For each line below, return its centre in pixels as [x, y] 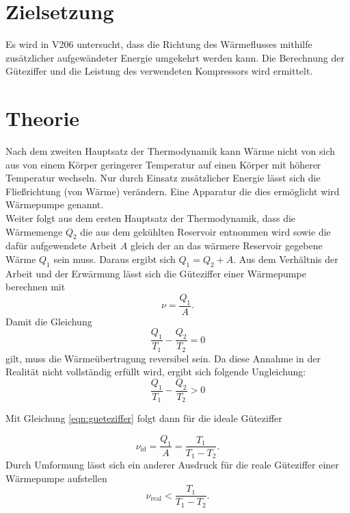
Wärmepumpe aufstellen [56, 478]
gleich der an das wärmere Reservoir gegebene [226, 246]
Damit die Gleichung [49, 321]
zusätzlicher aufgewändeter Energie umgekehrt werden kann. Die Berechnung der [175, 57]
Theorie [43, 118]
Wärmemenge [34, 231]
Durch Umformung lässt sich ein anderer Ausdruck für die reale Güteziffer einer [172, 465]
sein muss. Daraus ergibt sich [115, 259]
